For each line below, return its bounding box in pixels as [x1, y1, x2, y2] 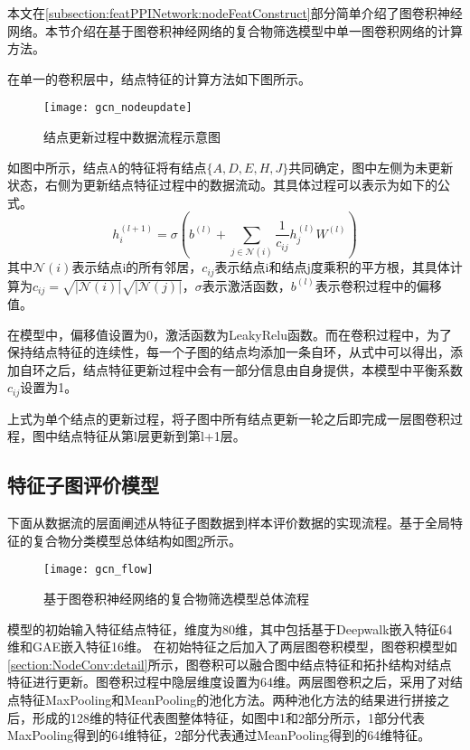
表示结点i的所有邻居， [71, 258, 202, 277]
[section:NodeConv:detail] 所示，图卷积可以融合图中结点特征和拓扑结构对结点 [7, 654, 452, 673]
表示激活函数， [202, 276, 291, 295]
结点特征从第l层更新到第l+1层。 [57, 427, 246, 445]
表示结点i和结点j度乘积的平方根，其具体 [214, 258, 450, 277]
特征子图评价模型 [7, 471, 159, 499]
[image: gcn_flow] [43, 563, 154, 577]
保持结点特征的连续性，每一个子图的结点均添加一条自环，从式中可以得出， [7, 342, 450, 361]
